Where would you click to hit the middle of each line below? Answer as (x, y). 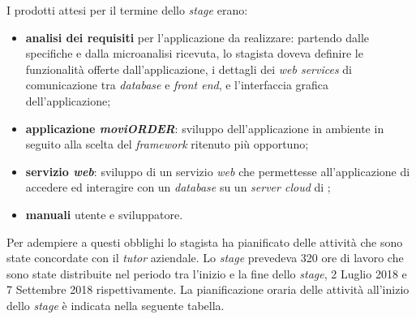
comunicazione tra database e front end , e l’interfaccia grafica (177, 85)
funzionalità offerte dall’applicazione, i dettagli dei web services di (189, 69)
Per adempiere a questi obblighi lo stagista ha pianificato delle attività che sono (205, 241)
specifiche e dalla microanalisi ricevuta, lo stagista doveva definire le (194, 53)
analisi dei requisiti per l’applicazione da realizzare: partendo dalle (197, 37)
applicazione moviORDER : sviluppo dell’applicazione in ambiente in (205, 128)
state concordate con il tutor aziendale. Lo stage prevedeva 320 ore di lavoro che (205, 258)
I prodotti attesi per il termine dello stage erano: (127, 10)
